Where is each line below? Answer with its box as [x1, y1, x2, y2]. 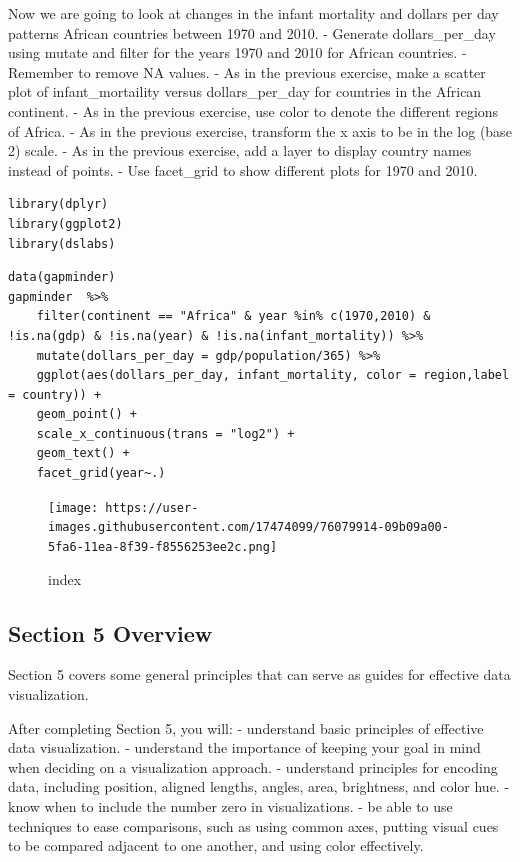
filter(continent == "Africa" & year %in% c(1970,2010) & [36, 309, 431, 324]
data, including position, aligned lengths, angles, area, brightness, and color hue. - [8, 776, 510, 797]
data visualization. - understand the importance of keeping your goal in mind [8, 737, 481, 758]
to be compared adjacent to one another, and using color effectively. [8, 835, 424, 856]
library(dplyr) [8, 197, 109, 212]
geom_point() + [36, 407, 137, 422]
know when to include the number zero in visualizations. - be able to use [8, 795, 453, 816]
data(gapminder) [8, 270, 116, 285]
